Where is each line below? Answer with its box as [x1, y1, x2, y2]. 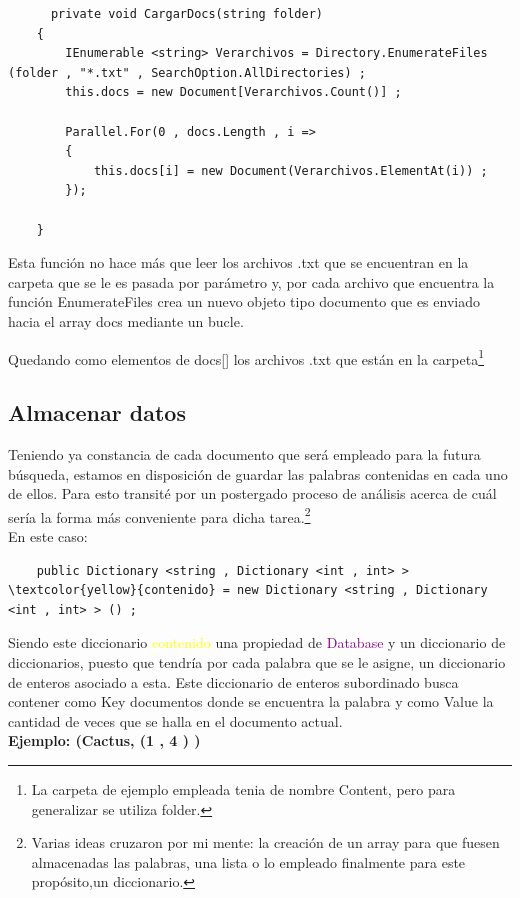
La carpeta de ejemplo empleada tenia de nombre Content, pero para [31, 778, 456, 799]
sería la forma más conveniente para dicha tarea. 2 [8, 503, 311, 527]
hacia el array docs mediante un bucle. [8, 310, 244, 331]
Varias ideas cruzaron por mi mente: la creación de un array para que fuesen [31, 832, 500, 853]
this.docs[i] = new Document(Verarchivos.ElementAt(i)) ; [93, 163, 488, 178]
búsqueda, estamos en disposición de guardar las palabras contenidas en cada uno [8, 463, 508, 484]
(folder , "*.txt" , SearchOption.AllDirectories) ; [8, 65, 366, 80]
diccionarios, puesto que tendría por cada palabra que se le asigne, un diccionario [8, 651, 506, 672]
